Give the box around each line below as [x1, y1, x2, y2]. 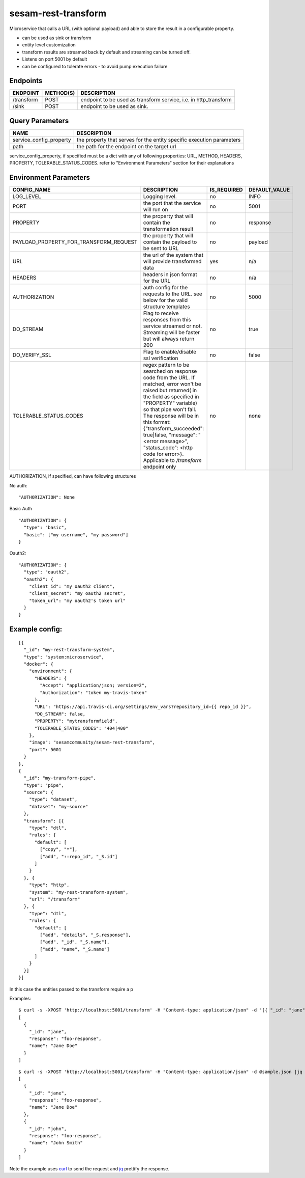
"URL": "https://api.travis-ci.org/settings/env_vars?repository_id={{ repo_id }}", [34, 704, 252, 710]
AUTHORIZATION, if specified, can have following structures [9, 473, 136, 479]
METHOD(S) [45, 90, 75, 97]
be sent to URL [143, 245, 179, 252]
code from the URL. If [143, 374, 195, 381]
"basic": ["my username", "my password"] [23, 532, 129, 537]
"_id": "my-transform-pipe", [23, 775, 97, 781]
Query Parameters [9, 116, 69, 125]
